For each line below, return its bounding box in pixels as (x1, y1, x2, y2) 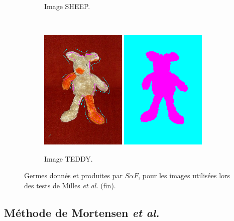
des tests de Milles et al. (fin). (24, 180, 116, 190)
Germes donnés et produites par (24, 170, 123, 181)
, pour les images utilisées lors (138, 170, 230, 181)
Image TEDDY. (44, 153, 93, 164)
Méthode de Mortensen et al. (4, 204, 160, 220)
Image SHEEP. (44, 1, 90, 11)
